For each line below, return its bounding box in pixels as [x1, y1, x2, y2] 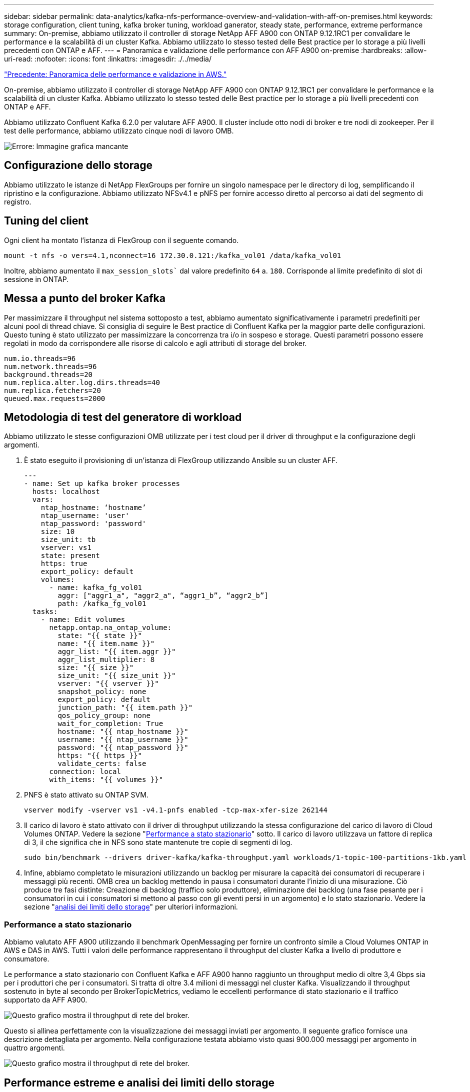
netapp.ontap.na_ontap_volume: [49, 623, 172, 632]
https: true [40, 559, 87, 568]
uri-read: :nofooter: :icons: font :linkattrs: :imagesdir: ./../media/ [4, 54, 212, 63]
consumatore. [4, 954, 49, 963]
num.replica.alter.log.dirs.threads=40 [4, 378, 160, 386]
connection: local [49, 767, 121, 776]
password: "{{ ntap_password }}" [57, 743, 188, 752]
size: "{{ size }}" [57, 663, 134, 672]
